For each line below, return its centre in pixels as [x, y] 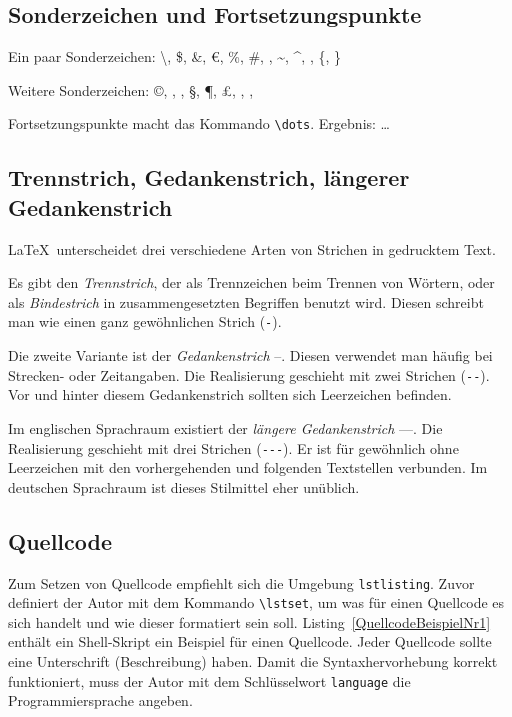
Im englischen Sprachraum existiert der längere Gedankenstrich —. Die [225, 427]
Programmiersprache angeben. [100, 700]
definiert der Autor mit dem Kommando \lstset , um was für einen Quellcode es [256, 602]
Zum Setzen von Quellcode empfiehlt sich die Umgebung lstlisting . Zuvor [241, 582]
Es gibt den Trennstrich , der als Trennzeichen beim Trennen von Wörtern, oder [251, 282]
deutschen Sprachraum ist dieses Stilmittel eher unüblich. [184, 486]
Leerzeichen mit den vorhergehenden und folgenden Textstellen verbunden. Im [248, 467]
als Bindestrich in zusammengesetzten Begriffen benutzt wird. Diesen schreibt [246, 301]
